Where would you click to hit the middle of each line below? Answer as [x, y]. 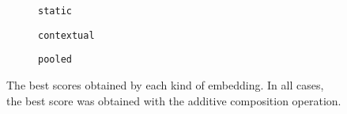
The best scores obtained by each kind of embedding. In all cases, [165, 84]
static [55, 11]
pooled [55, 60]
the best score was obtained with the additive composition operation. [174, 100]
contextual [66, 35]
